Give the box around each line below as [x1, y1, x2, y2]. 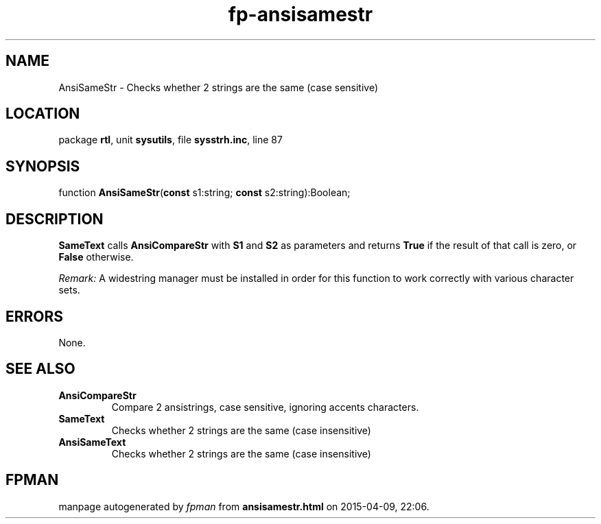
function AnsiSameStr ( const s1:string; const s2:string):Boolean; [58, 187, 351, 199]
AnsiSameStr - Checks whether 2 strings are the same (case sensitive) [58, 81, 379, 93]
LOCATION [5, 105, 80, 123]
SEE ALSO [5, 360, 75, 378]
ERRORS [5, 307, 64, 325]
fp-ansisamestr [228, 3, 373, 26]
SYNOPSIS [5, 157, 80, 175]
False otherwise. [58, 251, 134, 263]
